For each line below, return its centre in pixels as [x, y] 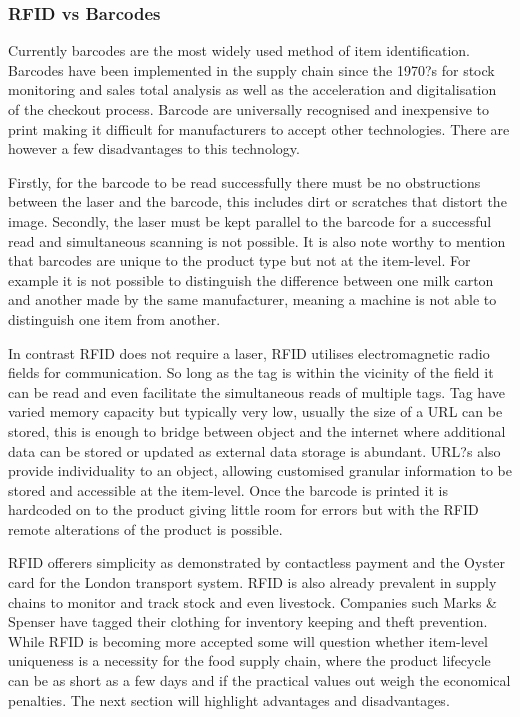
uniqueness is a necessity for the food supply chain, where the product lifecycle [249, 660]
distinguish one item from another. [114, 318]
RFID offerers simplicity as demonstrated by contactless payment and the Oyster [257, 562]
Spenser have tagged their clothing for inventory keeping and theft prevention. [248, 621]
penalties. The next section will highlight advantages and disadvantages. [229, 699]
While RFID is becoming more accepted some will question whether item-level [248, 640]
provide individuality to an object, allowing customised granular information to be [260, 470]
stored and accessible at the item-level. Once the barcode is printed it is [228, 489]
